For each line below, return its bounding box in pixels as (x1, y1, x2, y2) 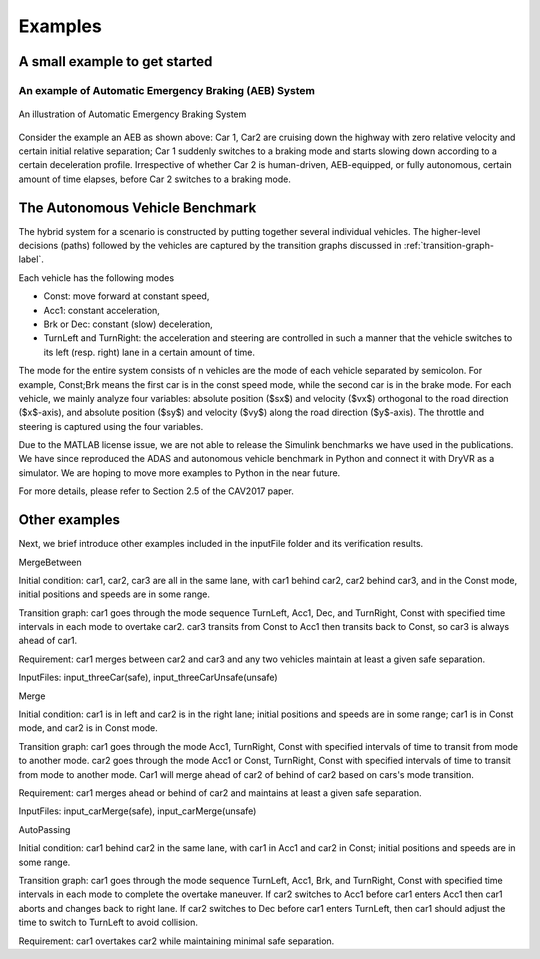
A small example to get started (18, 53, 213, 70)
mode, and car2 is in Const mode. (18, 722, 159, 734)
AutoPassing (18, 823, 71, 835)
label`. (18, 253, 44, 265)
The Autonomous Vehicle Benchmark (18, 199, 257, 216)
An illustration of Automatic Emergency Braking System (18, 108, 247, 120)
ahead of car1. (18, 635, 78, 647)
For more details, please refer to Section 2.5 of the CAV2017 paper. (18, 485, 295, 497)
